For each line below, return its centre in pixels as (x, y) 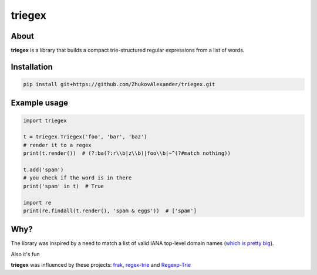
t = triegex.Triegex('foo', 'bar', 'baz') (85, 137)
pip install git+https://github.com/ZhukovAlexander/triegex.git (119, 84)
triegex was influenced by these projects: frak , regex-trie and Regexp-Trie (101, 265)
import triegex (45, 120)
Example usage (40, 103)
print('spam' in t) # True (63, 186)
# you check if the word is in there (77, 178)
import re (37, 203)
